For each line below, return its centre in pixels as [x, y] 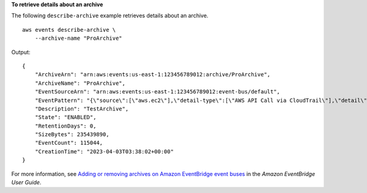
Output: [21, 52]
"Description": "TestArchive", [82, 109]
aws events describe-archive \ [69, 30]
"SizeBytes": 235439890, [72, 135]
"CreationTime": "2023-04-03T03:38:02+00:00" [104, 151]
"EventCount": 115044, [69, 143]
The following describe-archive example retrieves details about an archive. [110, 16]
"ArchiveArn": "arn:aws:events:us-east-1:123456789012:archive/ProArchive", [153, 75]
